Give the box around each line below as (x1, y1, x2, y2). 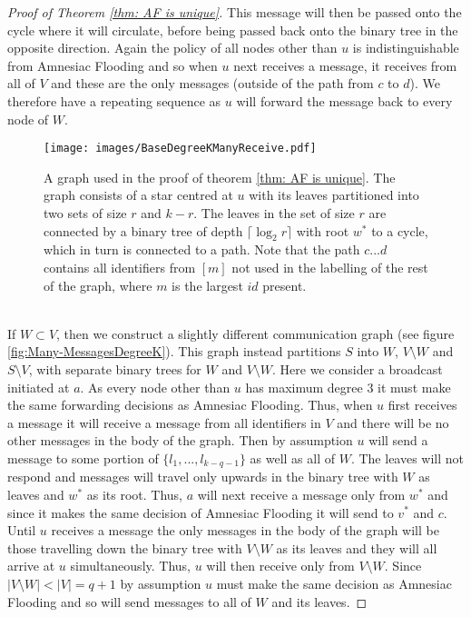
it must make (378, 377, 451, 396)
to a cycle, (371, 221, 428, 240)
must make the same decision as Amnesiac (216, 573, 452, 592)
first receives (388, 395, 457, 414)
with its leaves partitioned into (249, 185, 419, 204)
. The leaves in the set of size (193, 204, 355, 222)
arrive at (7, 556, 55, 575)
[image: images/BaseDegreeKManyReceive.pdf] (44, 142, 317, 155)
